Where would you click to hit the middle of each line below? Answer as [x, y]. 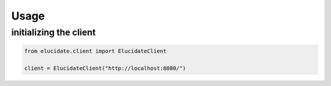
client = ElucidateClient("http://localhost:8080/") [105, 68]
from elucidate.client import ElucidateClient [95, 51]
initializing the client [54, 32]
